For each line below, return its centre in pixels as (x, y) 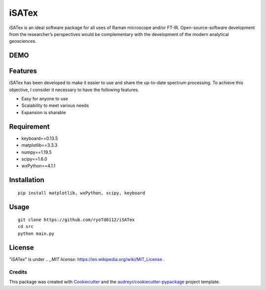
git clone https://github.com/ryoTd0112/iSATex (76, 220)
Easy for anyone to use (45, 99)
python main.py (36, 233)
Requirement (30, 126)
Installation (27, 180)
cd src (26, 227)
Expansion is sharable (44, 112)
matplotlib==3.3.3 (39, 145)
